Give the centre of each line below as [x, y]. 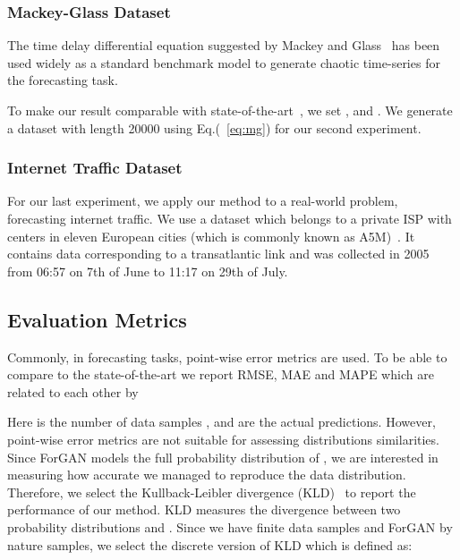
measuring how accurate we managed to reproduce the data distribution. [207, 475]
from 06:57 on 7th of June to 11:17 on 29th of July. [148, 271]
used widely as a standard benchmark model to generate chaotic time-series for [224, 62]
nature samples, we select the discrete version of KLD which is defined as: [210, 544]
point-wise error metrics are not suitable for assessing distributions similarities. [223, 439]
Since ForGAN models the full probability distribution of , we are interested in [223, 457]
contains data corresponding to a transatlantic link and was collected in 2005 [218, 254]
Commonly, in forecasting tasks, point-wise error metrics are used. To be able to [227, 356]
